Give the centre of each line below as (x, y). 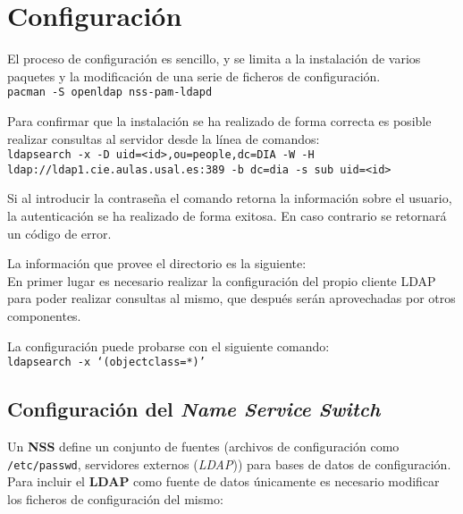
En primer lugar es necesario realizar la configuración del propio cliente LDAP (222, 280)
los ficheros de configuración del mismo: (115, 498)
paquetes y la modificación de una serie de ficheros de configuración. (194, 76)
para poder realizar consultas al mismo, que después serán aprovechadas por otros (231, 298)
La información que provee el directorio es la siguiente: (157, 263)
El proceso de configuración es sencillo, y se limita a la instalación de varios (214, 59)
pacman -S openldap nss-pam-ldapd (110, 93)
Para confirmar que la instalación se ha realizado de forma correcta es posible (219, 120)
